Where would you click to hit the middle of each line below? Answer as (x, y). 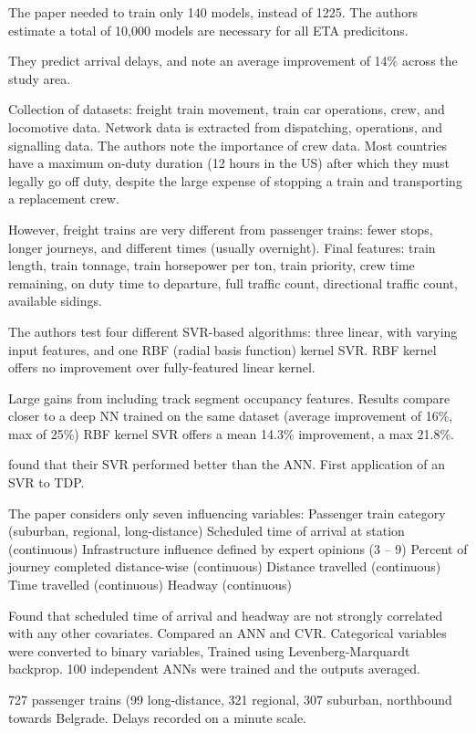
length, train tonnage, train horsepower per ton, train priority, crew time (212, 265)
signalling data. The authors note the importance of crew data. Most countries (228, 145)
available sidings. (55, 301)
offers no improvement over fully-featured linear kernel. (162, 367)
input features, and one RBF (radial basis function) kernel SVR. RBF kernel (222, 349)
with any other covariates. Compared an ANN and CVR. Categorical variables (228, 633)
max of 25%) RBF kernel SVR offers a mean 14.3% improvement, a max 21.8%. (231, 433)
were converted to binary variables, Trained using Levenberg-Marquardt (209, 650)
